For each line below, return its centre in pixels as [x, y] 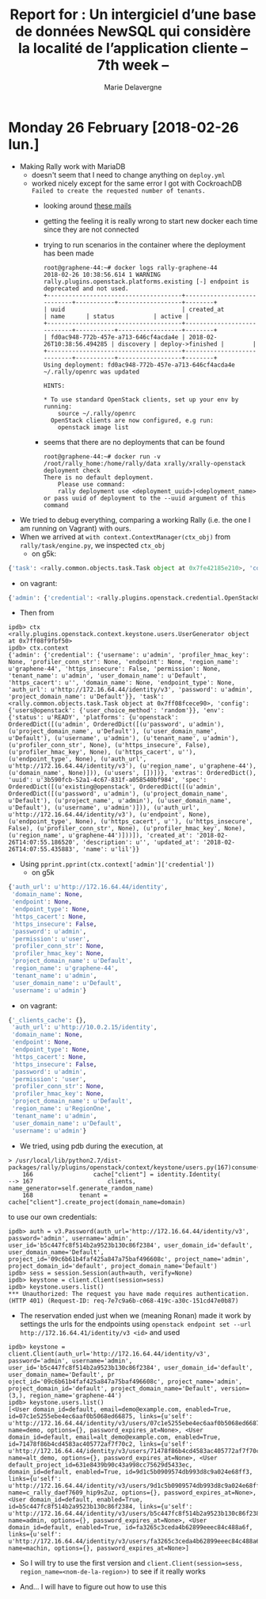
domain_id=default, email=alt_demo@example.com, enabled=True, [115, 1437]
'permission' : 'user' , [49, 1079]
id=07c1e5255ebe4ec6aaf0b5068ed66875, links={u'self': [101, 1416]
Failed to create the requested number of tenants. [118, 191]
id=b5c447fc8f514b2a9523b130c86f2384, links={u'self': [101, 1506]
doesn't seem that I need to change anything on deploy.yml [128, 174]
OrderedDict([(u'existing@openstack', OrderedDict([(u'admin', [115, 787]
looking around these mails [87, 205]
